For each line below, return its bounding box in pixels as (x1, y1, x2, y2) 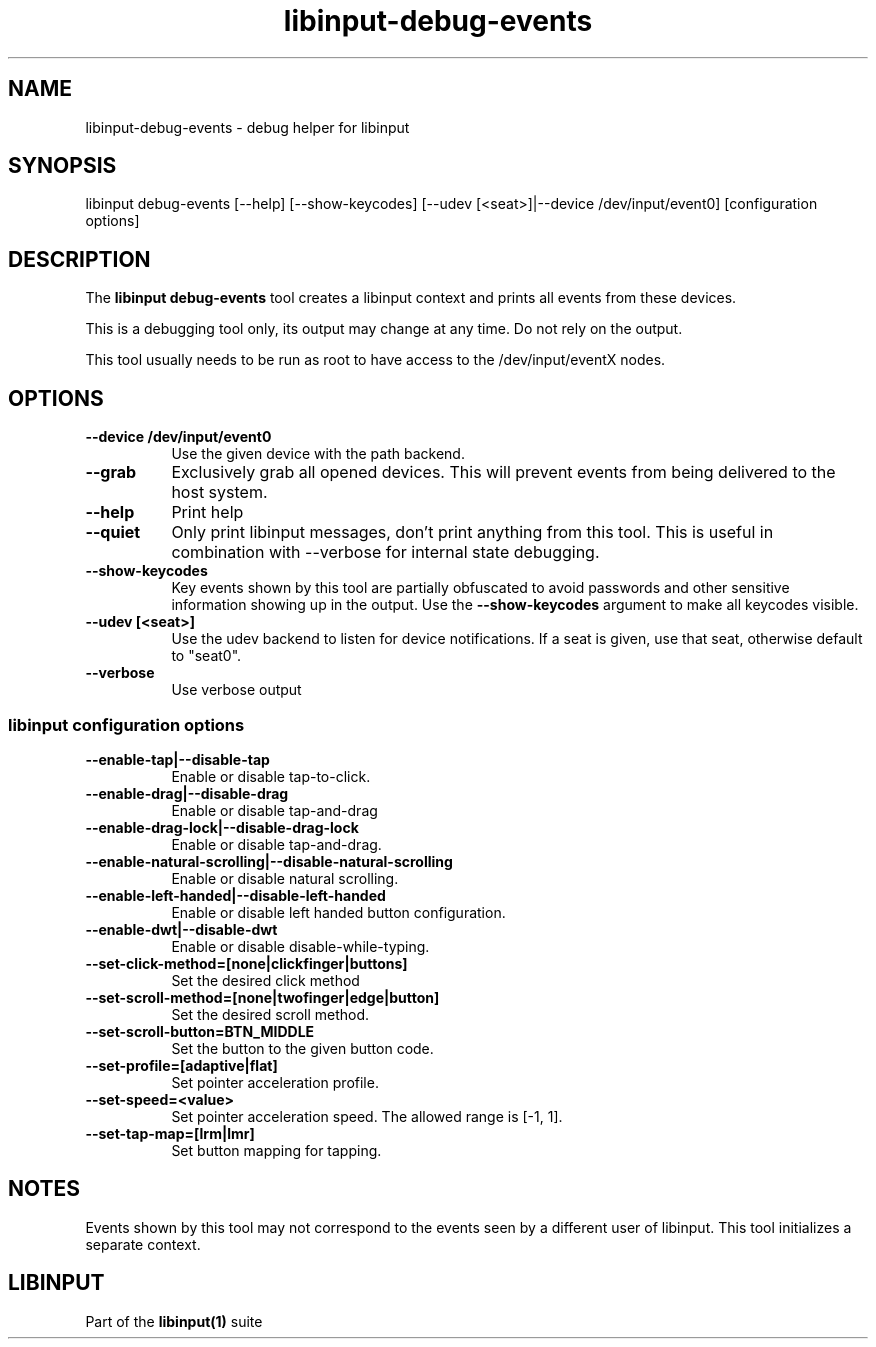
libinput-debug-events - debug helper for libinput (85, 118, 410, 136)
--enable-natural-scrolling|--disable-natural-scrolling (85, 852, 453, 870)
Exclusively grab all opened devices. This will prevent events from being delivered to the (171, 462, 836, 483)
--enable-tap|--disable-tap (85, 750, 270, 768)
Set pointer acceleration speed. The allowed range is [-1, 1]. (171, 1107, 563, 1125)
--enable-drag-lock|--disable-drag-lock (85, 818, 359, 836)
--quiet (85, 522, 141, 543)
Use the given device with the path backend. (171, 445, 465, 463)
